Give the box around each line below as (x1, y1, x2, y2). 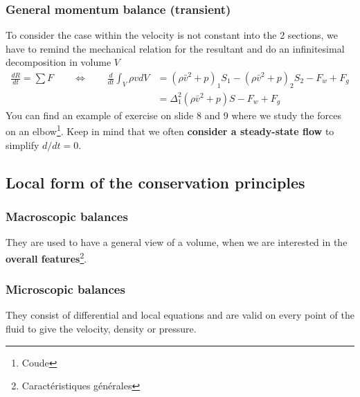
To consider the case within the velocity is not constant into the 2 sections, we (6, 28, 338, 42)
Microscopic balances (6, 281, 125, 298)
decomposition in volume (6, 55, 111, 69)
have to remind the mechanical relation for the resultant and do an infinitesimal (6, 41, 345, 55)
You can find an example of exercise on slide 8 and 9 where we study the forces (6, 107, 341, 122)
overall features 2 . (6, 249, 87, 265)
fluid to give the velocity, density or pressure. (6, 321, 197, 335)
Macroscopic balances (6, 208, 128, 224)
